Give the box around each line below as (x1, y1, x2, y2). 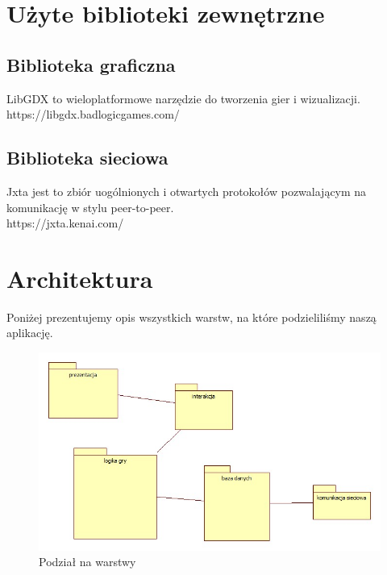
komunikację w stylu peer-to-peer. (6, 198, 174, 215)
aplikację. (6, 324, 53, 341)
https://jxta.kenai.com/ (6, 215, 124, 231)
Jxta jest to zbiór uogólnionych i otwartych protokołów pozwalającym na (6, 182, 367, 199)
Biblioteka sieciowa (6, 145, 169, 170)
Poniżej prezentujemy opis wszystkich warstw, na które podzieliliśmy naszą (6, 308, 377, 325)
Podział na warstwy (39, 553, 136, 570)
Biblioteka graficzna (6, 52, 176, 77)
